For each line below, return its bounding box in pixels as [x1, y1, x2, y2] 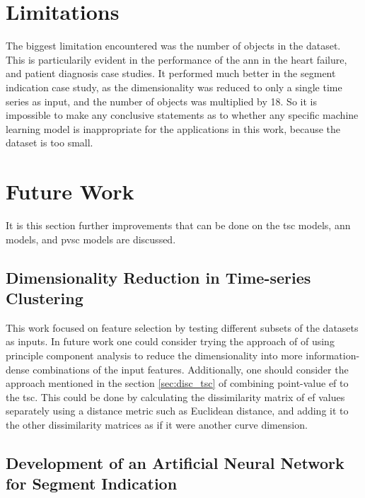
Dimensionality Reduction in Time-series [6, 266, 311, 288]
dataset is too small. [6, 135, 93, 150]
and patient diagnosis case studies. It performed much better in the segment [6, 66, 336, 81]
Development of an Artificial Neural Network [6, 451, 344, 473]
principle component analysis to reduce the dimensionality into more [6, 347, 303, 362]
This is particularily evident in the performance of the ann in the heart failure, [6, 52, 347, 66]
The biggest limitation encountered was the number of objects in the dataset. [6, 38, 341, 53]
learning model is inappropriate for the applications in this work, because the [6, 121, 341, 136]
